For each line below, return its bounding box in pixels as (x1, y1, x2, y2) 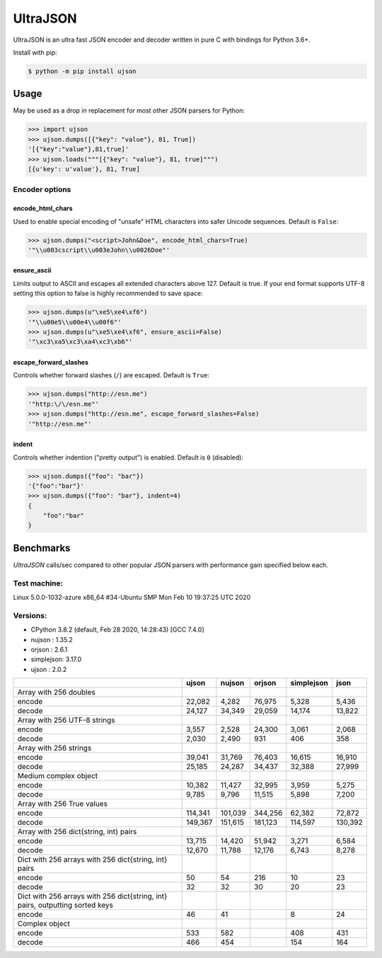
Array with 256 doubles (17, 688, 95, 697)
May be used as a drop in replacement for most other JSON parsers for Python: (13, 106, 245, 115)
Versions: (13, 610, 47, 620)
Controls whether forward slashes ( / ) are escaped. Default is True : (13, 371, 210, 380)
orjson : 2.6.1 (30, 645, 68, 654)
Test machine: (13, 578, 64, 588)
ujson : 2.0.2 (30, 665, 67, 673)
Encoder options (13, 185, 71, 195)
